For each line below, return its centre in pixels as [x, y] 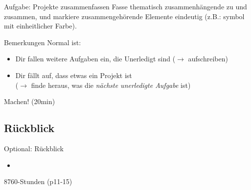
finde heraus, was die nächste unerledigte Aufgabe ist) [111, 85]
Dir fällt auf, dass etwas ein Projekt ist [74, 75]
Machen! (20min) [30, 101]
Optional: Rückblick [34, 148]
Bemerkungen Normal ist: [43, 42]
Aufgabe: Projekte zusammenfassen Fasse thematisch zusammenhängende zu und [125, 6]
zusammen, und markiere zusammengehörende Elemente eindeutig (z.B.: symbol [124, 16]
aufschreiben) [208, 59]
